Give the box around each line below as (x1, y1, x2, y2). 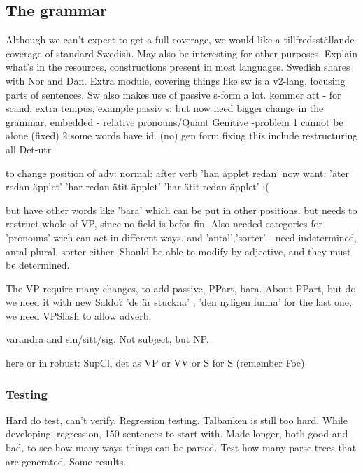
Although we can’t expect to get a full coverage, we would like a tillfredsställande (6, 32, 355, 47)
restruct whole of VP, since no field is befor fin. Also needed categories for (6, 216, 323, 231)
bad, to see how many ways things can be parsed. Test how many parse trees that (6, 440, 357, 455)
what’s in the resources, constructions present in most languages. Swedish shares (6, 59, 350, 74)
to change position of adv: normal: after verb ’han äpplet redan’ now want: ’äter (6, 165, 350, 180)
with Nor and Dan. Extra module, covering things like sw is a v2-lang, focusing (6, 73, 346, 87)
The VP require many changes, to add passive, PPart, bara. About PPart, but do (6, 281, 356, 295)
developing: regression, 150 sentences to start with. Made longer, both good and (6, 426, 348, 441)
